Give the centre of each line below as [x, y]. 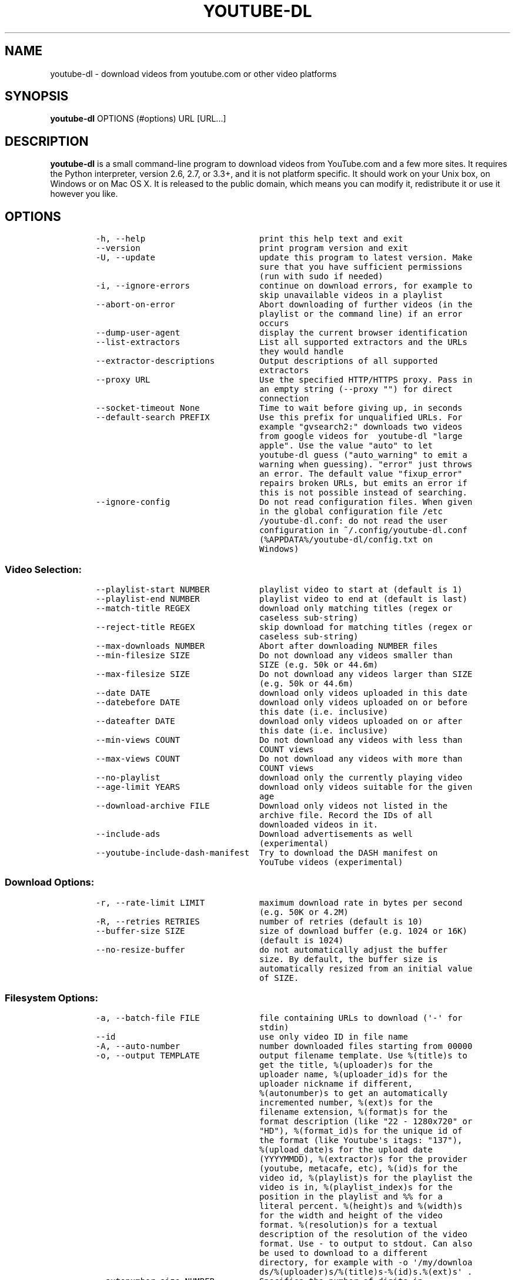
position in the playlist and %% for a [351, 1197]
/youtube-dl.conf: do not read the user [353, 521]
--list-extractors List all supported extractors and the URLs [281, 342]
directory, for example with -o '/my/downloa [366, 1263]
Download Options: [50, 882]
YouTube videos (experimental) [331, 862]
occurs [274, 324]
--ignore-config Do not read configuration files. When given [284, 502]
